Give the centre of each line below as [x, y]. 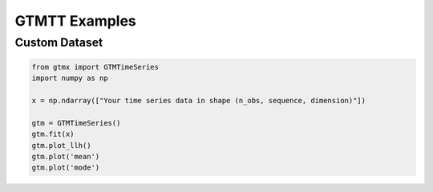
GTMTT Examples [75, 21]
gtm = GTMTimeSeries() [76, 123]
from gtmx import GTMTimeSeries [95, 67]
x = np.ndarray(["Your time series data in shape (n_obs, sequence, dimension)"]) [199, 100]
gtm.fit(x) [53, 134]
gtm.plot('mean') [66, 156]
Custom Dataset [59, 42]
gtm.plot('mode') [66, 168]
